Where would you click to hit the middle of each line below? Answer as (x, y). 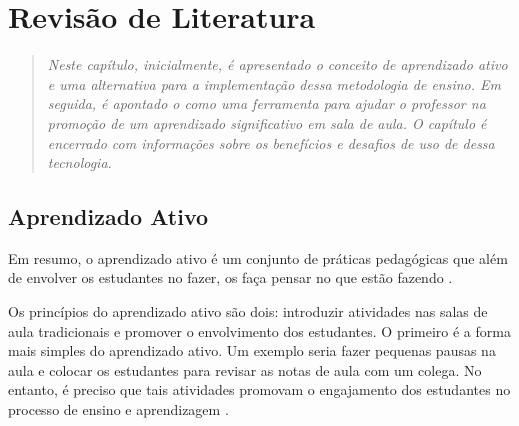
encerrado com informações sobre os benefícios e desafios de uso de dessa (271, 142)
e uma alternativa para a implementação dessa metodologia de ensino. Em (274, 83)
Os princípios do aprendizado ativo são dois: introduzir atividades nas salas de (248, 311)
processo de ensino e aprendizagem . (118, 409)
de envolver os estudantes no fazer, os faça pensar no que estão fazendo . (230, 277)
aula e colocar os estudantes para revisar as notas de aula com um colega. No (245, 369)
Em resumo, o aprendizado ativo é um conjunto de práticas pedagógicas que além (258, 257)
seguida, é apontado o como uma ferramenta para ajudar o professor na (266, 103)
